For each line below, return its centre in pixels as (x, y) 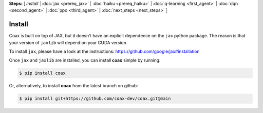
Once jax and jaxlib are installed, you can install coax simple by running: (85, 60)
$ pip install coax (42, 73)
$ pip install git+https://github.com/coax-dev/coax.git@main (95, 99)
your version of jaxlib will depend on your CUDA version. (68, 42)
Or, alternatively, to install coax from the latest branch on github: (74, 86)
